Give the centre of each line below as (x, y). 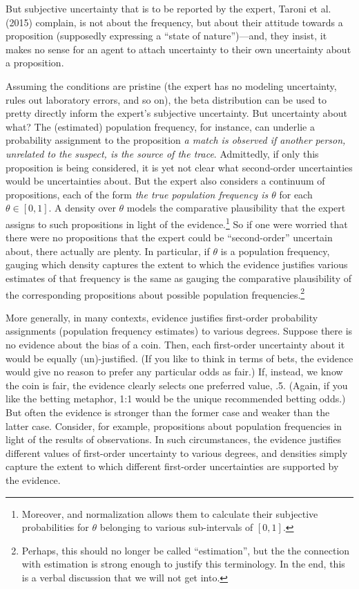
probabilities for (55, 527)
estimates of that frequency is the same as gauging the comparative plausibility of (179, 278)
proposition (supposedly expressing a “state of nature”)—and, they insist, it (166, 36)
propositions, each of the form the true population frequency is (137, 194)
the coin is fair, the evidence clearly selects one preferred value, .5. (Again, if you (177, 385)
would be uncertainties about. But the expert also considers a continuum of (165, 181)
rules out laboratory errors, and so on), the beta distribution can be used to (166, 99)
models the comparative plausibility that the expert (236, 208)
